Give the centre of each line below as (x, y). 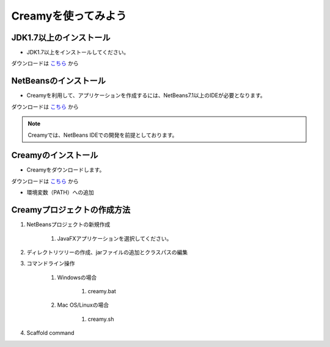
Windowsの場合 (77, 277)
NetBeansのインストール (59, 81)
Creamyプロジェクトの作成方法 (71, 210)
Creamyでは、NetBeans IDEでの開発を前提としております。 (103, 135)
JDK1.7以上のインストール (61, 38)
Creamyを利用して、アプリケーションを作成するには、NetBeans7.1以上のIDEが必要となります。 (146, 95)
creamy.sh (101, 319)
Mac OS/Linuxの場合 (83, 305)
